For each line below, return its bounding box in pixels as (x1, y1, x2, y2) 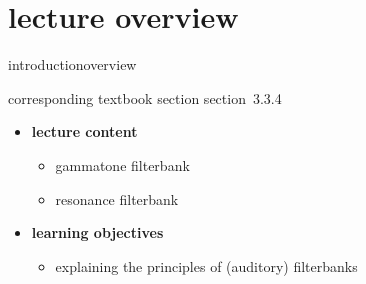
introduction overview (8, 54, 137, 75)
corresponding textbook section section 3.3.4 (8, 87, 282, 108)
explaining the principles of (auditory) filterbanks (55, 255, 358, 276)
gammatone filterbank (55, 154, 190, 175)
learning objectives (31, 222, 164, 243)
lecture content (31, 121, 138, 142)
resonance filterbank (55, 188, 179, 209)
